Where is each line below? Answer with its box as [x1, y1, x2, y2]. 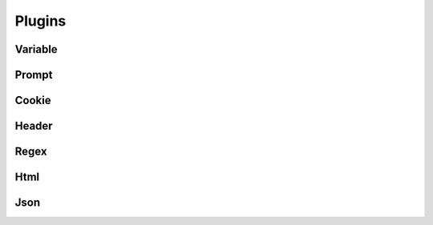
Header [14, 119, 53, 133]
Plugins [14, 12, 67, 30]
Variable [14, 42, 58, 56]
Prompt [14, 68, 53, 82]
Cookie [14, 94, 51, 107]
